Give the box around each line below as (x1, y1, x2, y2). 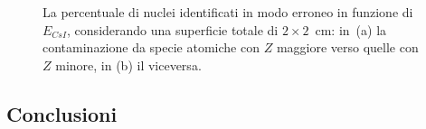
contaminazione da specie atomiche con (43, 38, 260, 57)
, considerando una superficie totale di (67, 20, 279, 39)
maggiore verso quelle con (276, 38, 419, 57)
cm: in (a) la (315, 20, 387, 39)
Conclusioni (6, 99, 118, 127)
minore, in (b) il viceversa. (55, 55, 202, 74)
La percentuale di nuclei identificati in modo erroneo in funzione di (43, 3, 413, 21)
